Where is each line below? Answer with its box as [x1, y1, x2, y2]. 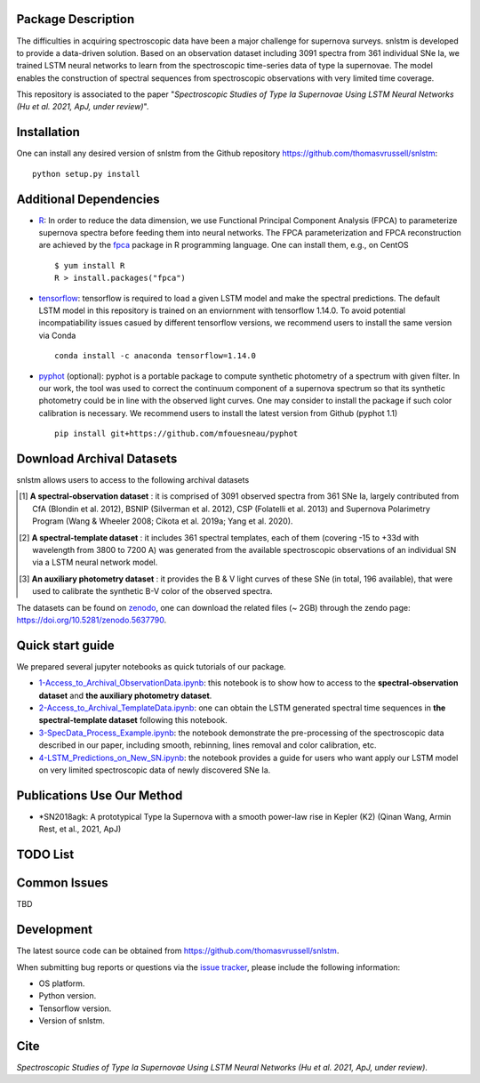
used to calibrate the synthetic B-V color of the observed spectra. [32, 586, 273, 597]
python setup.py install [32, 169, 140, 179]
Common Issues [16, 876, 108, 891]
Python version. [38, 991, 97, 1001]
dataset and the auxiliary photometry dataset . [38, 690, 212, 701]
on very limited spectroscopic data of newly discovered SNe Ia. [38, 765, 271, 775]
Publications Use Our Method [16, 788, 183, 803]
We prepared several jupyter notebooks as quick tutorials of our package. [16, 661, 286, 671]
